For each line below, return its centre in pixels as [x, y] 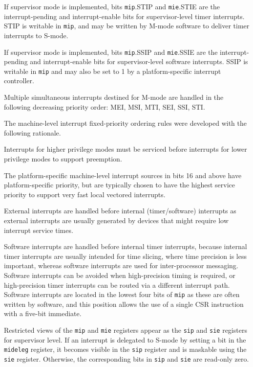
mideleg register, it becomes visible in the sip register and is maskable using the [125, 349]
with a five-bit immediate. [43, 313]
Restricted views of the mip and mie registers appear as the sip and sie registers [126, 330]
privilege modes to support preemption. [63, 158]
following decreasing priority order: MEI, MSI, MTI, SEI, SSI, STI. [105, 106]
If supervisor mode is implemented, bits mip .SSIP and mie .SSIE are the [111, 52]
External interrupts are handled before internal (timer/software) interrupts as [120, 211]
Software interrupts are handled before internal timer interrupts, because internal [126, 246]
